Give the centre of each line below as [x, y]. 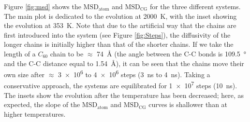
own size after [24, 74]
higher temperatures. [35, 114]
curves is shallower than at [188, 104]
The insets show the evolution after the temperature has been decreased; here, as [124, 95]
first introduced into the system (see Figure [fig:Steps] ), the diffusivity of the [117, 34]
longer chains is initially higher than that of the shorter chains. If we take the [119, 44]
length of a [20, 53]
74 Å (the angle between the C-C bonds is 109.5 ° [172, 53]
